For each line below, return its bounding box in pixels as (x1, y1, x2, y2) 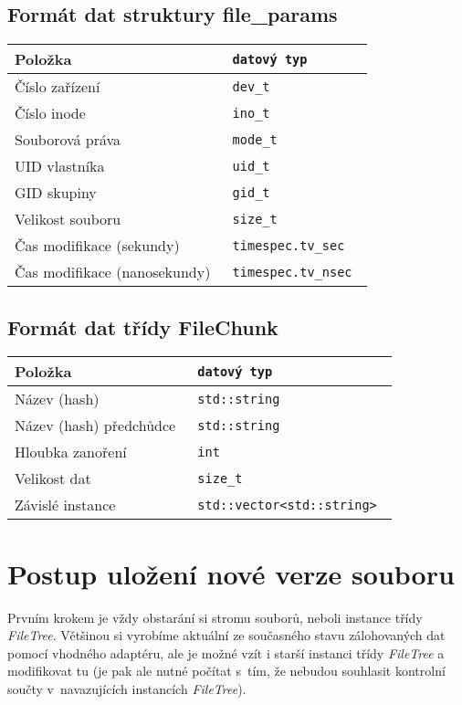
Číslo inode (15, 102, 86, 124)
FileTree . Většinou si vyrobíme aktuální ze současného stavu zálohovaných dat (7, 626, 446, 645)
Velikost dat (15, 468, 91, 489)
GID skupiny (15, 182, 97, 204)
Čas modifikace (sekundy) (15, 235, 180, 257)
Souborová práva (15, 129, 121, 151)
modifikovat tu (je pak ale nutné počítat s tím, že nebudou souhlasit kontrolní (7, 661, 446, 680)
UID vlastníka (15, 155, 105, 177)
